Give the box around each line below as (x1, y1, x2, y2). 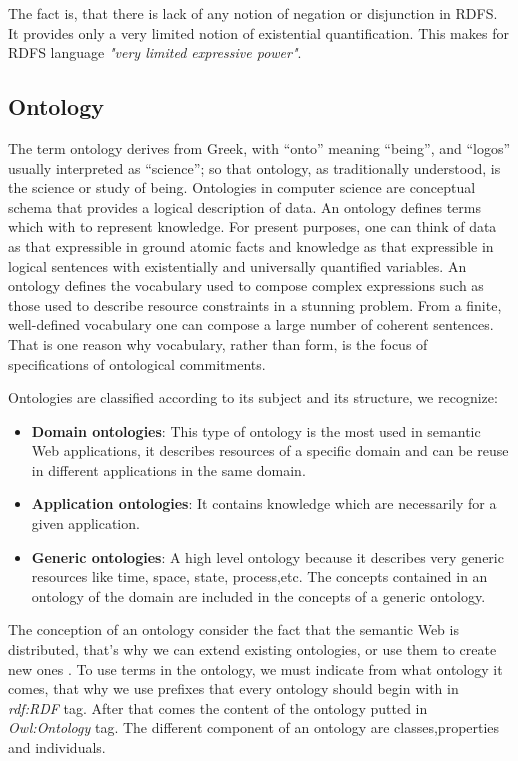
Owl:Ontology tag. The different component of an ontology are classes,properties (8, 717, 500, 738)
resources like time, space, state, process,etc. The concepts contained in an (31, 566, 488, 587)
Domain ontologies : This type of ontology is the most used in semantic (31, 420, 481, 441)
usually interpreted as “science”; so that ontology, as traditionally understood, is (8, 157, 501, 178)
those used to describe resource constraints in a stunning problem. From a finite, (8, 294, 502, 315)
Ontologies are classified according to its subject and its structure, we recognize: (8, 387, 498, 408)
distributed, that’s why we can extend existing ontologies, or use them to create (8, 639, 497, 660)
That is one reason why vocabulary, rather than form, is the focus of (8, 333, 428, 354)
